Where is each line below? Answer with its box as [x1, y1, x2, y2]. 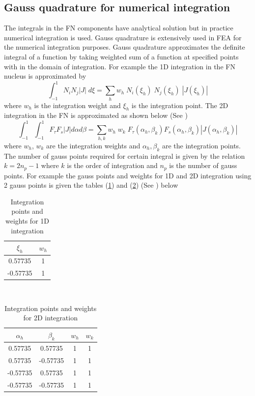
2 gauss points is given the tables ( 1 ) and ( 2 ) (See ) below [4, 180, 178, 190]
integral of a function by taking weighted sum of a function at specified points [4, 51, 239, 61]
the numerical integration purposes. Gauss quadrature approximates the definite [4, 42, 245, 52]
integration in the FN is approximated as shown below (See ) [4, 110, 188, 120]
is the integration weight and [34, 100, 121, 110]
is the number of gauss [169, 160, 237, 170]
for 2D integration [23, 312, 78, 323]
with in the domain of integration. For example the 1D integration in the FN [4, 61, 235, 71]
